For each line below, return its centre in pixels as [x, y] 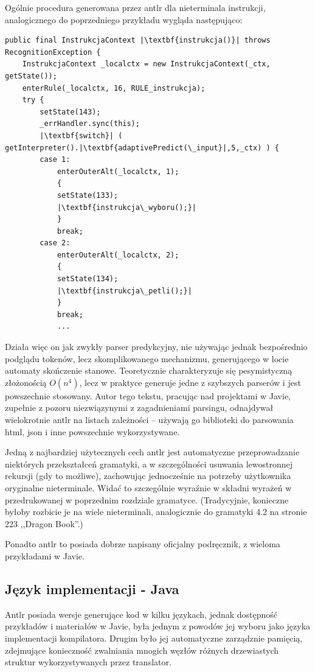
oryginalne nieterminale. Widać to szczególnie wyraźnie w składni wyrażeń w [148, 487]
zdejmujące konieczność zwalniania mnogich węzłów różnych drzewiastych [142, 650]
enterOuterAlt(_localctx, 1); [118, 171]
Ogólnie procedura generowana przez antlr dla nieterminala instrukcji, [135, 7]
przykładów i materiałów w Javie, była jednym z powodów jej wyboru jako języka [158, 626]
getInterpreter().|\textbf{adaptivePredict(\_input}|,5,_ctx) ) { [142, 148]
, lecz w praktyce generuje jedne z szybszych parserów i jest [190, 382]
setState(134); [88, 279]
